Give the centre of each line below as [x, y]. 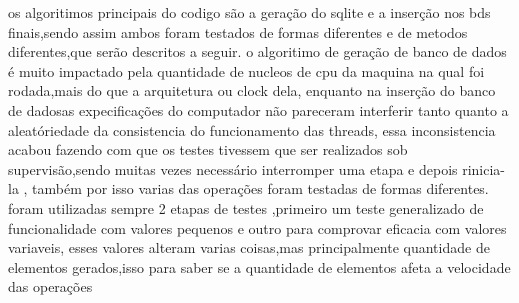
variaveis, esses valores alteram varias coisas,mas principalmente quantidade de [249, 247]
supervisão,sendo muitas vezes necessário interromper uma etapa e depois [233, 168]
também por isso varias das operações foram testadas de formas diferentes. [260, 188]
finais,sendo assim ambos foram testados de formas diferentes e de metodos [238, 31]
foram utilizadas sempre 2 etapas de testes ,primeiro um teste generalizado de [246, 207]
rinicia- [484, 168]
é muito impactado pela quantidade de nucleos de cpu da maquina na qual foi [246, 70]
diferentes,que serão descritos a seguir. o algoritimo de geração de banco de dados [257, 51]
